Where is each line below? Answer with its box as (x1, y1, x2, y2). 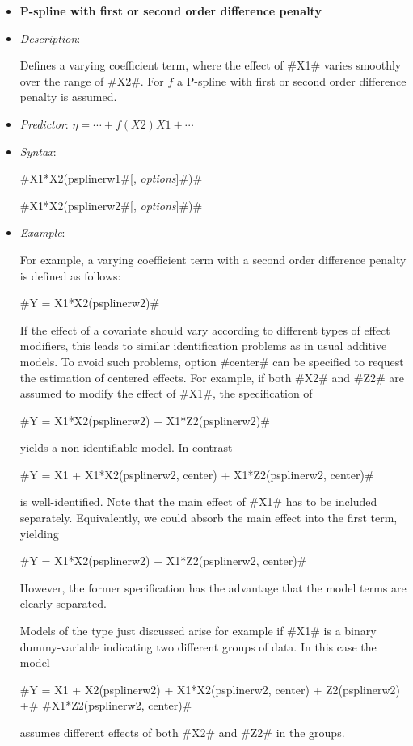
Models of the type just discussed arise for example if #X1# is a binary (19, 622, 377, 639)
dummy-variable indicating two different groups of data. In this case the (19, 638, 377, 655)
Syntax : (19, 142, 57, 159)
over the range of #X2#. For (19, 72, 164, 89)
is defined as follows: (19, 267, 121, 284)
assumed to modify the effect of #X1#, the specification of (19, 385, 313, 402)
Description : (19, 29, 81, 46)
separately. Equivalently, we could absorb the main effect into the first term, (19, 509, 398, 526)
